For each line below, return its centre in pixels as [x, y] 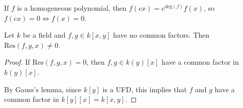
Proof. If [17, 62]
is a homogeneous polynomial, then [72, 8]
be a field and [44, 35]
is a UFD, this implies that [145, 89]
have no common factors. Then [161, 35]
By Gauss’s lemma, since [43, 89]
